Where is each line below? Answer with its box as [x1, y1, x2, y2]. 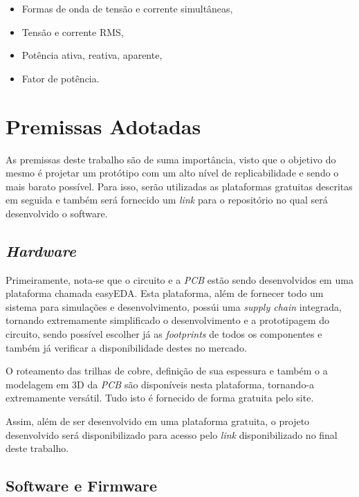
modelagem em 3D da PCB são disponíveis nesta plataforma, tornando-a [6, 377, 315, 391]
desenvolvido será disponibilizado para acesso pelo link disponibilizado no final [6, 427, 338, 442]
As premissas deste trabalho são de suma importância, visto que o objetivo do [6, 152, 336, 166]
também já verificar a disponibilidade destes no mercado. [6, 340, 247, 354]
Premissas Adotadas [6, 111, 201, 140]
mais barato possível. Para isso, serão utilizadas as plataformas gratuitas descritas [6, 179, 353, 193]
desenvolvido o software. [6, 206, 108, 220]
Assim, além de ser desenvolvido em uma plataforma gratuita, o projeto [6, 414, 310, 428]
